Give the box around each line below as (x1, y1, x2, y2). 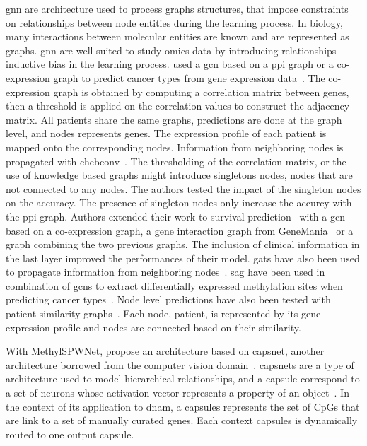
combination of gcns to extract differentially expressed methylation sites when (6, 278, 343, 293)
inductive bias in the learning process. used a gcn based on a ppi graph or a (6, 57, 334, 71)
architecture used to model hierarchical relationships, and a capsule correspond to (6, 371, 360, 386)
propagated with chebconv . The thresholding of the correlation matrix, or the (6, 153, 346, 168)
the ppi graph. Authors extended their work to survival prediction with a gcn (6, 209, 345, 223)
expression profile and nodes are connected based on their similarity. (6, 319, 301, 334)
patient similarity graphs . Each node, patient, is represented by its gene (6, 306, 321, 321)
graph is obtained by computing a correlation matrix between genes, (53, 84, 349, 99)
